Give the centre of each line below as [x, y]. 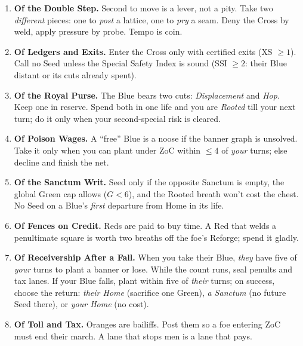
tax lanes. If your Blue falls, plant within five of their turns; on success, [144, 281]
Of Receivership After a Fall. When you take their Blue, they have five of [155, 257]
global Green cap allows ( [61, 193]
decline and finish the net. [61, 162]
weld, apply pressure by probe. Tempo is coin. [98, 31]
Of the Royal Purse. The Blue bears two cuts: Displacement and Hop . [147, 95]
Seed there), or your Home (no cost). [81, 304]
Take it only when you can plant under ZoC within [107, 150]
